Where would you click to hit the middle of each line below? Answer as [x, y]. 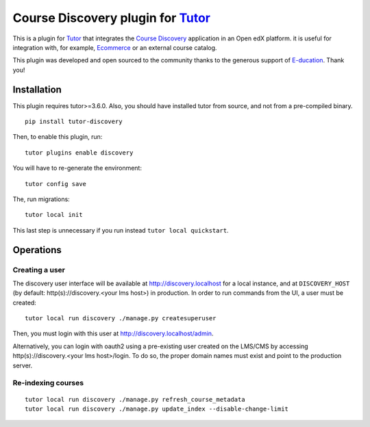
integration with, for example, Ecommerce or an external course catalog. [115, 47]
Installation [37, 89]
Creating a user [39, 270]
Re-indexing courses [48, 383]
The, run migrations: [41, 199]
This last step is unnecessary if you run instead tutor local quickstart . [121, 230]
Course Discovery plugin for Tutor [112, 18]
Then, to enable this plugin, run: [58, 137]
